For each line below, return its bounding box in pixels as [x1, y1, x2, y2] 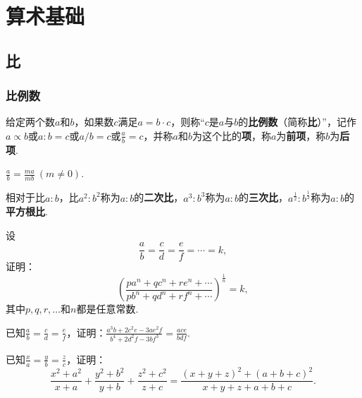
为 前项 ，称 [276, 128, 326, 143]
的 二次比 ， [134, 190, 184, 205]
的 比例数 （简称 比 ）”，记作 [238, 114, 356, 129]
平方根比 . [6, 204, 48, 219]
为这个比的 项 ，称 [192, 128, 271, 143]
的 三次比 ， [239, 190, 289, 205]
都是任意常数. [76, 301, 139, 316]
